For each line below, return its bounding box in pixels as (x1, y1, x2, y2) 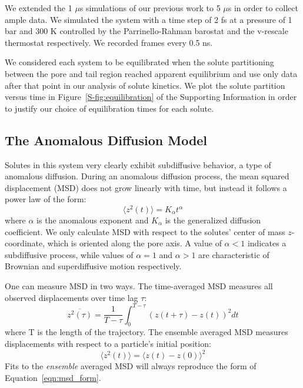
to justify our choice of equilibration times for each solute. (5, 102, 214, 114)
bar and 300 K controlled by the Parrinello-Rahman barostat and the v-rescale (5, 25, 288, 37)
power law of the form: (5, 193, 86, 205)
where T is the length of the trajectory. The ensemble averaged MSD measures (5, 326, 288, 338)
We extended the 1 (5, 2, 72, 14)
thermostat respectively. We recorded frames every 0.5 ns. (5, 36, 213, 48)
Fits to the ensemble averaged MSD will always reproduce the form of (5, 360, 257, 372)
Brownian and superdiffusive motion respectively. (5, 260, 182, 272)
